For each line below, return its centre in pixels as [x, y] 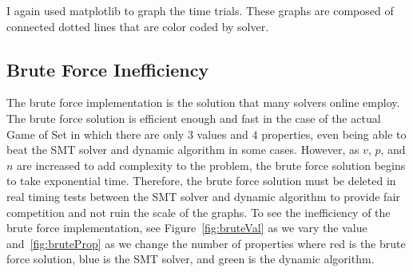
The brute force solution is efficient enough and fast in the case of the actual [194, 118]
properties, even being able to [334, 134]
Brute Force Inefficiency [108, 69]
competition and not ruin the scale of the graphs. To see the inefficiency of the [199, 212]
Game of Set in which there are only [95, 134]
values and [222, 134]
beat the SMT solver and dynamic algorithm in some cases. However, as [183, 150]
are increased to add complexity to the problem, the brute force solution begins [211, 165]
